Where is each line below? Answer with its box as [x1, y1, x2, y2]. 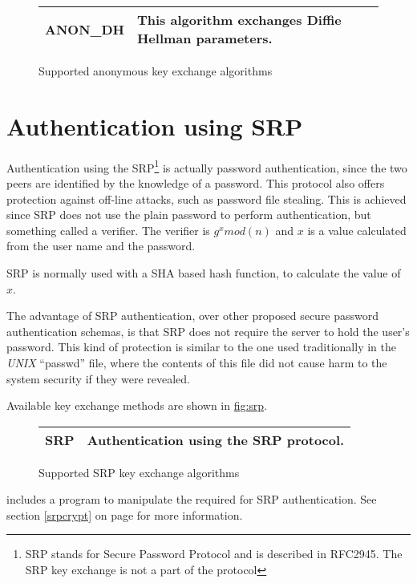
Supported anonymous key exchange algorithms [38, 63, 273, 79]
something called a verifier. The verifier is [6, 221, 210, 238]
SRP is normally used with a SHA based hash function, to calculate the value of [6, 264, 401, 281]
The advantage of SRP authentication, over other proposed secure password [6, 307, 379, 324]
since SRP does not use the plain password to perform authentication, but [6, 206, 371, 223]
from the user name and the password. [6, 237, 196, 254]
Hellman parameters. [136, 29, 273, 47]
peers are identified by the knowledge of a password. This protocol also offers [6, 174, 385, 191]
